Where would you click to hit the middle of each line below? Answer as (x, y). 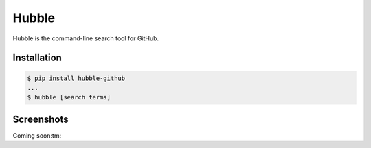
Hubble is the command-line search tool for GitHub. (86, 38)
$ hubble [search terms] (69, 97)
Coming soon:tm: (37, 135)
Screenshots (41, 119)
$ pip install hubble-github (76, 78)
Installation (37, 58)
